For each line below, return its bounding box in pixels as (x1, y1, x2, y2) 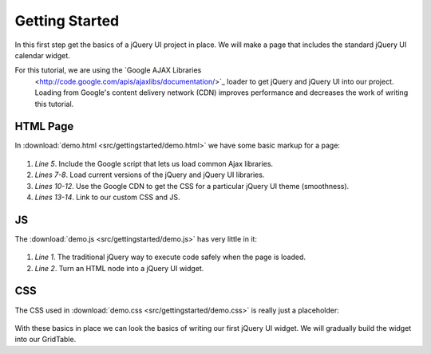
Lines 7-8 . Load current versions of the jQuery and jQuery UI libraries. (34, 170, 265, 179)
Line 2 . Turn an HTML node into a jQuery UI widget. (34, 263, 204, 273)
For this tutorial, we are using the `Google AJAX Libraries (14, 65, 202, 75)
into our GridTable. (14, 335, 77, 344)
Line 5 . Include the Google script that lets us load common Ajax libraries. (34, 159, 274, 168)
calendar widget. (14, 50, 71, 60)
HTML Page (14, 120, 74, 133)
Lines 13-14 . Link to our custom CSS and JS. (34, 192, 180, 202)
